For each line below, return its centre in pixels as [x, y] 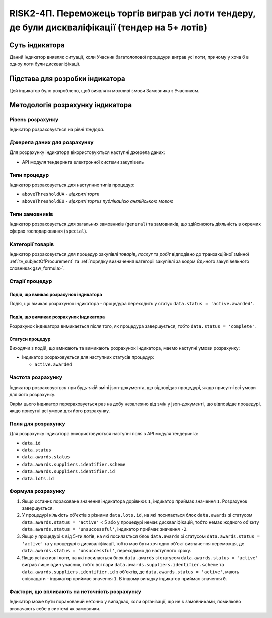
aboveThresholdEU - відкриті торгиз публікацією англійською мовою [98, 201]
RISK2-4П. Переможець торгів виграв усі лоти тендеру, [132, 13]
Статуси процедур [30, 339]
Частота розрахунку [36, 377]
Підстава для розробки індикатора [67, 79]
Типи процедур [29, 175]
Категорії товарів [32, 244]
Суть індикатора [37, 45]
